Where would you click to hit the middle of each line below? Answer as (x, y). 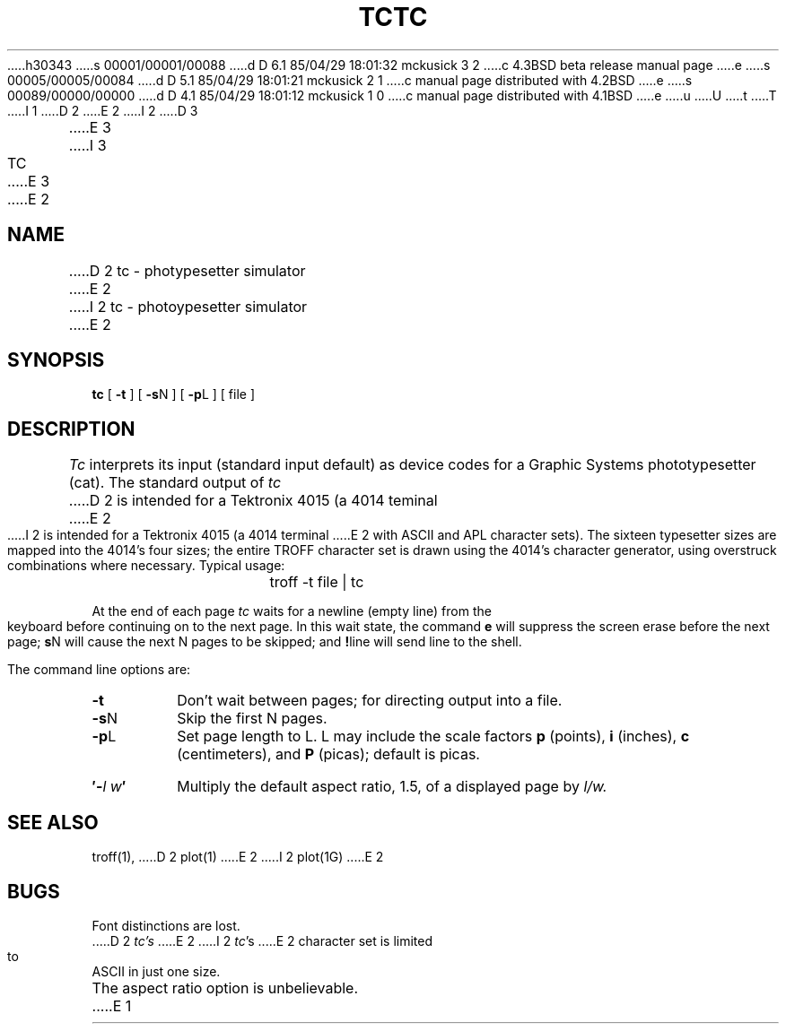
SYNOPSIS (56, 360)
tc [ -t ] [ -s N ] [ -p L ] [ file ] (173, 394)
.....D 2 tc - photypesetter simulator (187, 270)
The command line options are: (99, 670)
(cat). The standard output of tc (175, 483)
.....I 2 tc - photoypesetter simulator (188, 306)
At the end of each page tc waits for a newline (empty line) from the (292, 611)
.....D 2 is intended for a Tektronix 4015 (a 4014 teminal (253, 501)
